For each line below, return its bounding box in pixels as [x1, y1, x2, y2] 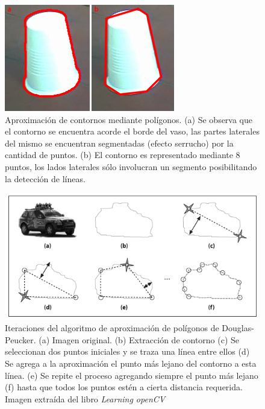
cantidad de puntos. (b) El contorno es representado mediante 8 [5, 148, 240, 161]
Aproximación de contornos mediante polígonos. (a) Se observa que [5, 113, 253, 125]
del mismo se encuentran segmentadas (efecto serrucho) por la [5, 136, 234, 149]
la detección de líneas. [5, 172, 86, 185]
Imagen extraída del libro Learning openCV [5, 392, 166, 405]
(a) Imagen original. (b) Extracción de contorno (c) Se [39, 333, 240, 346]
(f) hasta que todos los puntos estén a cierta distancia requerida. [5, 381, 243, 393]
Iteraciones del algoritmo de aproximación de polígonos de [5, 322, 219, 334]
